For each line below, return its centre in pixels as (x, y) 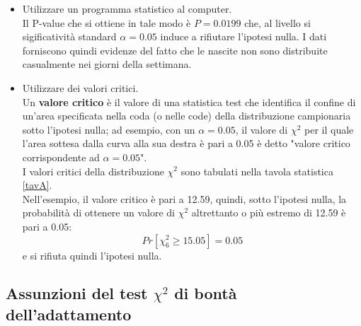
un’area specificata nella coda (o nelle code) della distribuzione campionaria (187, 116)
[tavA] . (37, 185)
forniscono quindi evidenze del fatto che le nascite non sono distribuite (175, 50)
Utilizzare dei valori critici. (80, 87)
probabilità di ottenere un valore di (99, 213)
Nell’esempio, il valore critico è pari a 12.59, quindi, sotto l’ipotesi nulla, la (184, 198)
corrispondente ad (61, 157)
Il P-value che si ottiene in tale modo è (107, 22)
